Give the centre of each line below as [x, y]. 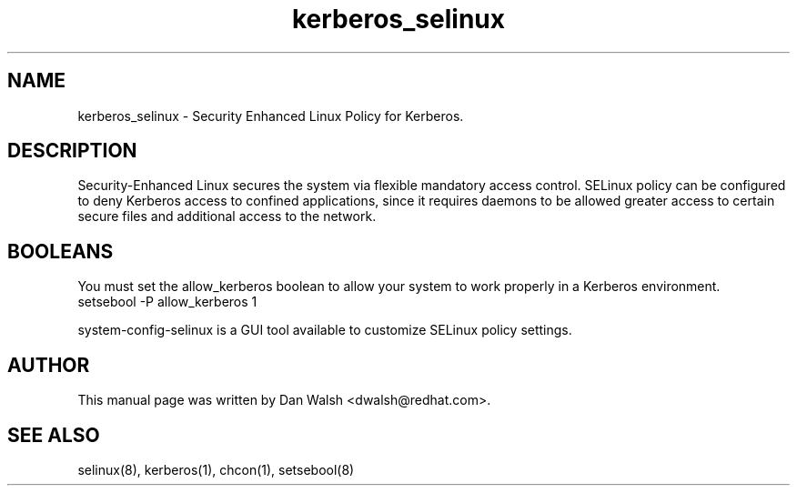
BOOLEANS [61, 251]
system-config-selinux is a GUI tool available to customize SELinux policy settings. [325, 330]
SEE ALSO [54, 435]
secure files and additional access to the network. [227, 216]
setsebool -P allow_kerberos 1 [167, 302]
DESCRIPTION [72, 151]
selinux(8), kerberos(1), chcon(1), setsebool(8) [216, 469]
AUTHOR [49, 365]
